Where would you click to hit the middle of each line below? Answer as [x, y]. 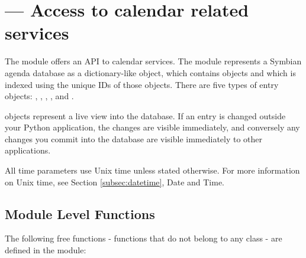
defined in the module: [46, 250]
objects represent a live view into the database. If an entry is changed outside [145, 115]
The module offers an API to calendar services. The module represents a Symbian [153, 61]
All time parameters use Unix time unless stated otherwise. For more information [152, 170]
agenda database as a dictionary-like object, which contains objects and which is [150, 72]
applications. [28, 150]
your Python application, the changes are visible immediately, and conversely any [152, 127]
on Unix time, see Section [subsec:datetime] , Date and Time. [115, 182]
